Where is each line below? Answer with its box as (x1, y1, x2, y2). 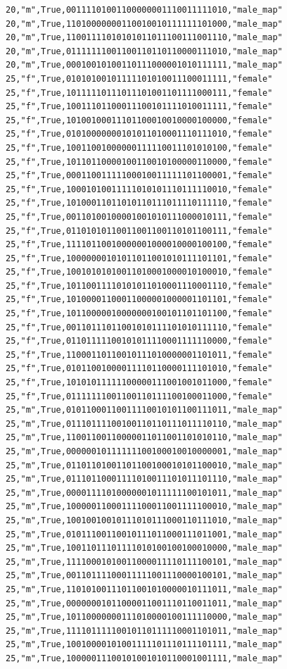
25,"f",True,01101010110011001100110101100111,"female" (6, 225, 273, 236)
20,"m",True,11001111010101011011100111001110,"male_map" (6, 32, 283, 43)
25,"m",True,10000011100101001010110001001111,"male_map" (6, 653, 283, 663)
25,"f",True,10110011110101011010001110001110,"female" (6, 280, 273, 291)
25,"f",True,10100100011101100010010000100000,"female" (6, 115, 273, 125)
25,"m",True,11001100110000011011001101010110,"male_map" (6, 432, 283, 443)
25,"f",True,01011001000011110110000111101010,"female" (6, 363, 273, 374)
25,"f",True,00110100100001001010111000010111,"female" (6, 211, 273, 222)
